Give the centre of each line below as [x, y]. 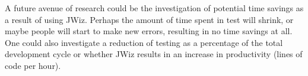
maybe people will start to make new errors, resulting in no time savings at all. [149, 31]
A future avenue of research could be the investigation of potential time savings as [154, 8]
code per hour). [33, 65]
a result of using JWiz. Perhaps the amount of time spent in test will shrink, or [149, 19]
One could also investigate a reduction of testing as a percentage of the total [144, 42]
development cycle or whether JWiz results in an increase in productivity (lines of [154, 54]
